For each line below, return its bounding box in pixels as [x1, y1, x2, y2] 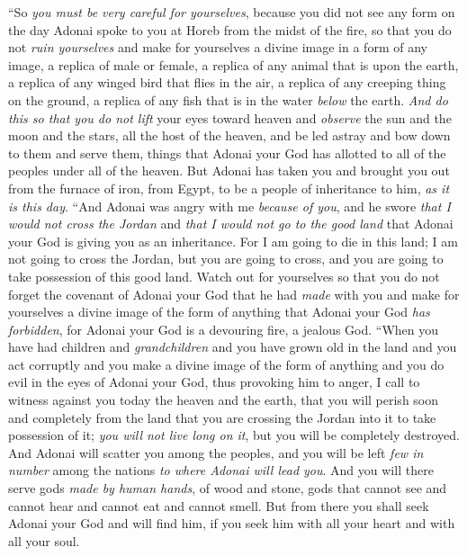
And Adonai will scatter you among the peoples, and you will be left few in [8, 443, 424, 462]
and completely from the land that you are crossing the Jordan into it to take [8, 408, 436, 426]
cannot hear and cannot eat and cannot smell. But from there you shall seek [8, 496, 429, 515]
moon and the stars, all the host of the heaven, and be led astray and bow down [8, 126, 451, 145]
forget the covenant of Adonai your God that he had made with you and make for [8, 284, 460, 303]
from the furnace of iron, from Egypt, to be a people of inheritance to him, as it [8, 178, 450, 197]
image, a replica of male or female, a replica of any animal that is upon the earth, [8, 55, 459, 74]
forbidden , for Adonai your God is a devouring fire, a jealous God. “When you [8, 319, 439, 338]
